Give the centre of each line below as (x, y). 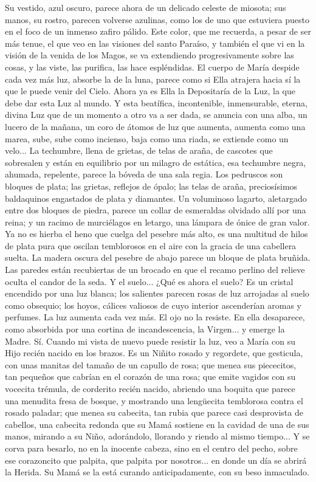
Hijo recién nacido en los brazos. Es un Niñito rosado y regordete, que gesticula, (154, 353)
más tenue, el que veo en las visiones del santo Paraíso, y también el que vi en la (155, 43)
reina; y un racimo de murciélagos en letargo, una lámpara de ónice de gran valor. (157, 222)
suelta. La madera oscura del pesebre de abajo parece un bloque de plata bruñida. (158, 257)
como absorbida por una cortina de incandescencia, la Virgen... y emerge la (145, 329)
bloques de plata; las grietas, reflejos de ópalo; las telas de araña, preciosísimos (151, 186)
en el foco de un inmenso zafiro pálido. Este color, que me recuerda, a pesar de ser (158, 31)
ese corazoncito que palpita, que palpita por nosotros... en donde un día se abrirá (156, 460)
